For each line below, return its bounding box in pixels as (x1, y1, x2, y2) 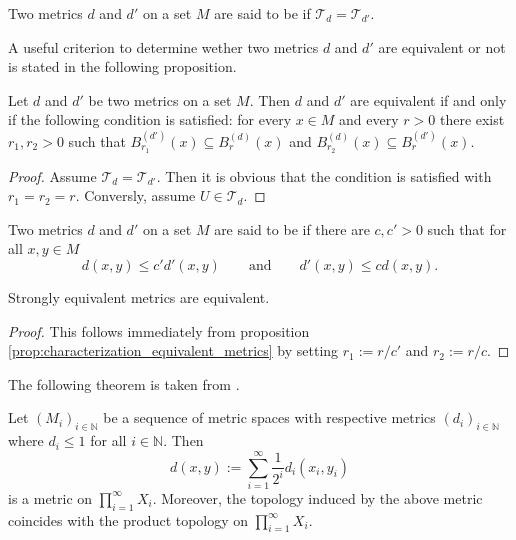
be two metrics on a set (88, 89, 232, 110)
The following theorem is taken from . (8, 373, 240, 394)
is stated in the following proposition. (8, 56, 237, 77)
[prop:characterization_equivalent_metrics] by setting (8, 340, 339, 361)
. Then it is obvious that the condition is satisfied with (156, 165, 492, 186)
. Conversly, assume (75, 185, 196, 206)
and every (339, 109, 399, 130)
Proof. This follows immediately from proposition (8, 320, 310, 341)
